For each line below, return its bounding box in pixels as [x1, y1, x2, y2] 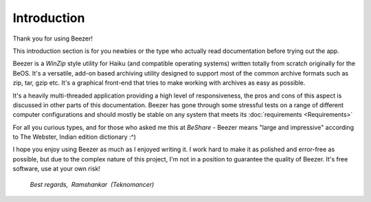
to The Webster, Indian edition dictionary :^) [12, 133, 137, 141]
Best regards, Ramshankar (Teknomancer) [30, 180, 155, 188]
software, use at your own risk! [12, 165, 101, 173]
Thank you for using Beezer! [12, 34, 93, 43]
